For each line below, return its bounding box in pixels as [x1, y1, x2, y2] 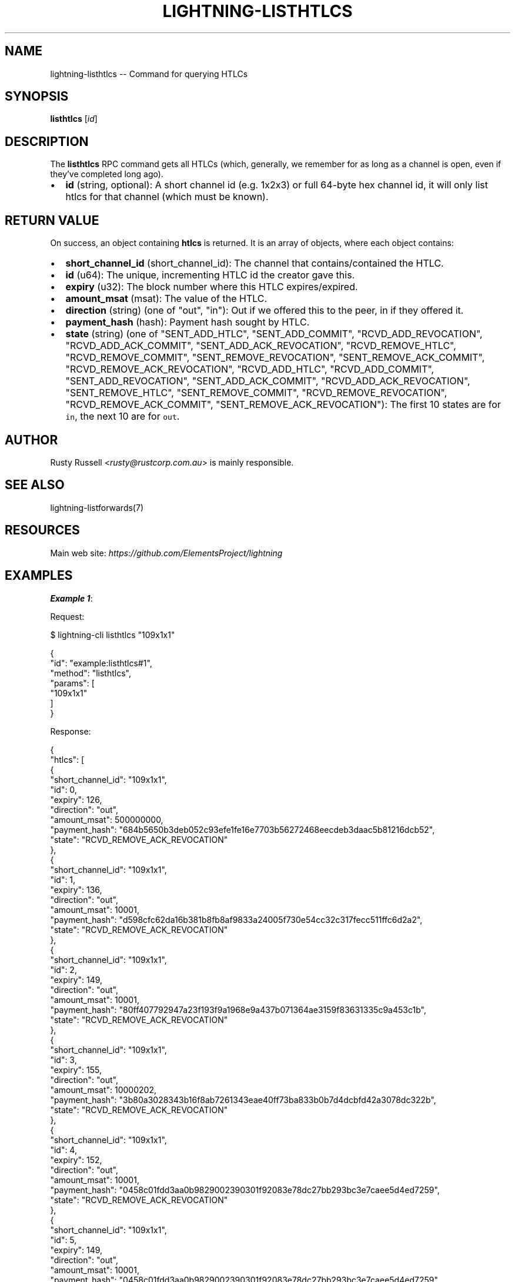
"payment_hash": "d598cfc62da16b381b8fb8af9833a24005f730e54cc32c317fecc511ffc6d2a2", [50, 914, 423, 925]
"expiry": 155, [50, 1064, 102, 1075]
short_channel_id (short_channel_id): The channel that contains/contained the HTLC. [65, 257, 444, 270]
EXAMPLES [5, 568, 73, 583]
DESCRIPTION [5, 134, 89, 149]
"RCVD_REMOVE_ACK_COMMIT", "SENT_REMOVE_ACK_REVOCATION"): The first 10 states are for [65, 398, 501, 411]
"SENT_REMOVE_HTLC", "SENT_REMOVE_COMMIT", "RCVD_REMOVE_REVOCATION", [65, 387, 447, 399]
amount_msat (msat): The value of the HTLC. [65, 293, 267, 305]
